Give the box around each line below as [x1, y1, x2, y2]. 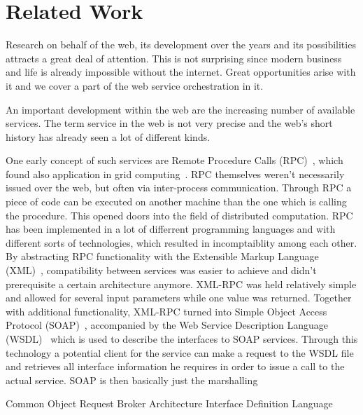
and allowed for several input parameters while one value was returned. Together [6, 290, 352, 305]
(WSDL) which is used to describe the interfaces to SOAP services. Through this [6, 332, 358, 346]
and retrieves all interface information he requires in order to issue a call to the [6, 359, 345, 374]
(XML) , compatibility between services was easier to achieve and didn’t [6, 263, 317, 278]
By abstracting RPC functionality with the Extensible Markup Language [6, 249, 319, 264]
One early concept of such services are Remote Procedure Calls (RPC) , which [6, 153, 343, 168]
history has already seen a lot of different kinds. [6, 129, 211, 144]
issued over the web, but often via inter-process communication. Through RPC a [6, 180, 352, 195]
